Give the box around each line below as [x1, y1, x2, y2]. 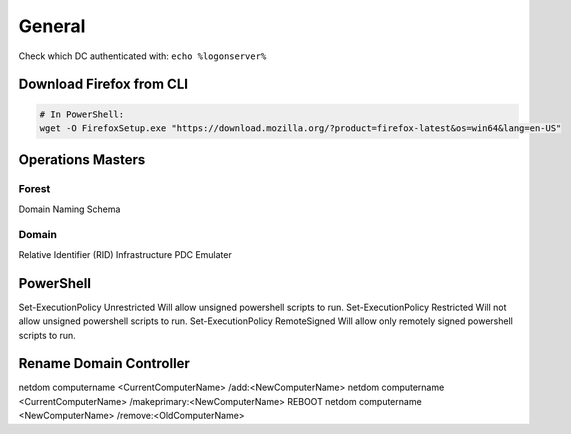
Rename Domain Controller [18, 355, 190, 372]
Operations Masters [18, 151, 146, 169]
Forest [18, 182, 51, 196]
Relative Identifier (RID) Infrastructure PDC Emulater [18, 248, 232, 260]
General [18, 15, 86, 37]
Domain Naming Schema [18, 203, 121, 215]
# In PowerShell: [39, 108, 125, 120]
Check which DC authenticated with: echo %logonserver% [18, 50, 267, 62]
